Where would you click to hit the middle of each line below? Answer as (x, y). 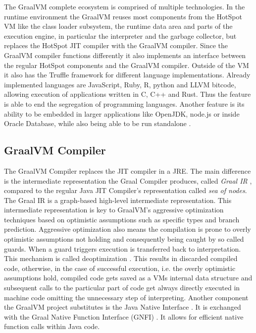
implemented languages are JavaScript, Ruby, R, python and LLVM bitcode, (120, 84)
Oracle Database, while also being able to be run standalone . (98, 123)
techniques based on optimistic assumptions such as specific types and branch (122, 219)
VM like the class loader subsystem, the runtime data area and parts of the (118, 26)
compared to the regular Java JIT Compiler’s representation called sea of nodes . (126, 190)
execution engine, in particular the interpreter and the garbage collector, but (120, 35)
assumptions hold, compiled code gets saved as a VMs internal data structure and (128, 278)
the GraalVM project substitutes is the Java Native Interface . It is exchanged (123, 307)
